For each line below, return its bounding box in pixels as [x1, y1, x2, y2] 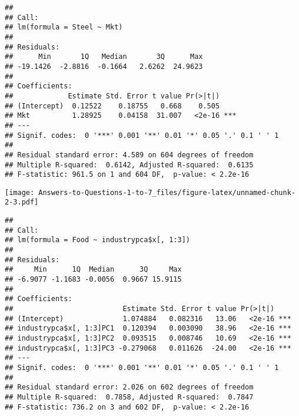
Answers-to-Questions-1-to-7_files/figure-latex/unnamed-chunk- [38, 188, 295, 197]
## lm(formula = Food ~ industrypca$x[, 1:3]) [5, 236, 190, 245]
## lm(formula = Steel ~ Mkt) [5, 23, 123, 32]
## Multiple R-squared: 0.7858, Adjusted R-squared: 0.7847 [5, 392, 254, 401]
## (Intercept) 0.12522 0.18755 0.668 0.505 [5, 101, 220, 110]
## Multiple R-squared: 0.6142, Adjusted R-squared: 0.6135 [5, 160, 254, 169]
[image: [5, 188, 35, 197]
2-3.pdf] [5, 198, 39, 207]
